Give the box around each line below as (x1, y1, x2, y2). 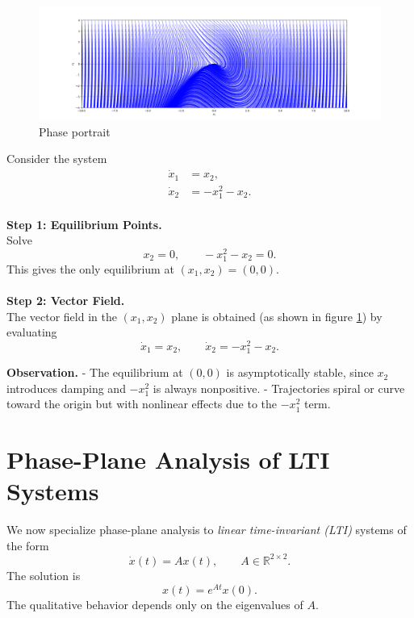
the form (6, 537, 49, 553)
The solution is (6, 566, 81, 583)
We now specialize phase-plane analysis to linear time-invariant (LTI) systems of (6, 521, 407, 538)
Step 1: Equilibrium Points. (6, 215, 162, 232)
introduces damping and (6, 379, 126, 396)
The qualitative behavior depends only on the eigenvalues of (6, 595, 303, 612)
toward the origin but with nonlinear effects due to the (6, 395, 278, 412)
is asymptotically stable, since (226, 364, 374, 381)
